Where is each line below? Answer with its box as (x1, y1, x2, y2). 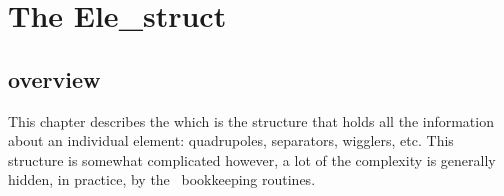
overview (8, 63, 101, 94)
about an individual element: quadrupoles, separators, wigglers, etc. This (8, 130, 454, 151)
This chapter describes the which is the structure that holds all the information (8, 110, 494, 131)
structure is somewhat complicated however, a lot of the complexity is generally (8, 149, 496, 170)
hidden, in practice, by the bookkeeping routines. (8, 169, 316, 190)
